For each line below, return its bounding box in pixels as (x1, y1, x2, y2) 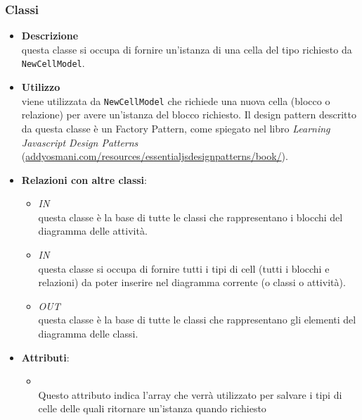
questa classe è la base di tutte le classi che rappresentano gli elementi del (38, 312, 356, 327)
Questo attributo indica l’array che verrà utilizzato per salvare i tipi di (38, 387, 342, 402)
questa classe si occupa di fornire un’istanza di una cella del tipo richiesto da (21, 42, 352, 56)
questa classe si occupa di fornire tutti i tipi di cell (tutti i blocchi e (38, 261, 330, 276)
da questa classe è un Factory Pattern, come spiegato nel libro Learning (21, 121, 330, 135)
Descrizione (21, 28, 79, 43)
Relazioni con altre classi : (21, 172, 147, 187)
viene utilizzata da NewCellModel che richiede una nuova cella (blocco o (21, 93, 330, 108)
